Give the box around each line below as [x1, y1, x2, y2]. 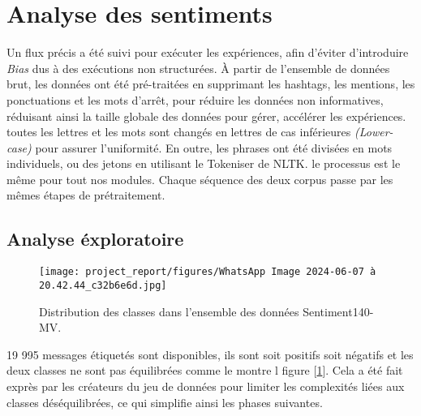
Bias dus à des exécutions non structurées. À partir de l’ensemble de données [6, 59, 390, 76]
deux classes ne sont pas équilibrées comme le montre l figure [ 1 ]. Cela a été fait [6, 362, 403, 379]
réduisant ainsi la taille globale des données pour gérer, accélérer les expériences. [6, 107, 406, 124]
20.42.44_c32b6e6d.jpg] [39, 279, 167, 291]
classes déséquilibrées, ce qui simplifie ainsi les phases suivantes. [6, 393, 323, 410]
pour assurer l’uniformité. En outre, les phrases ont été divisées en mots [35, 139, 393, 156]
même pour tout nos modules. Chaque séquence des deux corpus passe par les [6, 170, 393, 187]
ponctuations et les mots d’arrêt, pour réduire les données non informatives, [6, 91, 384, 108]
